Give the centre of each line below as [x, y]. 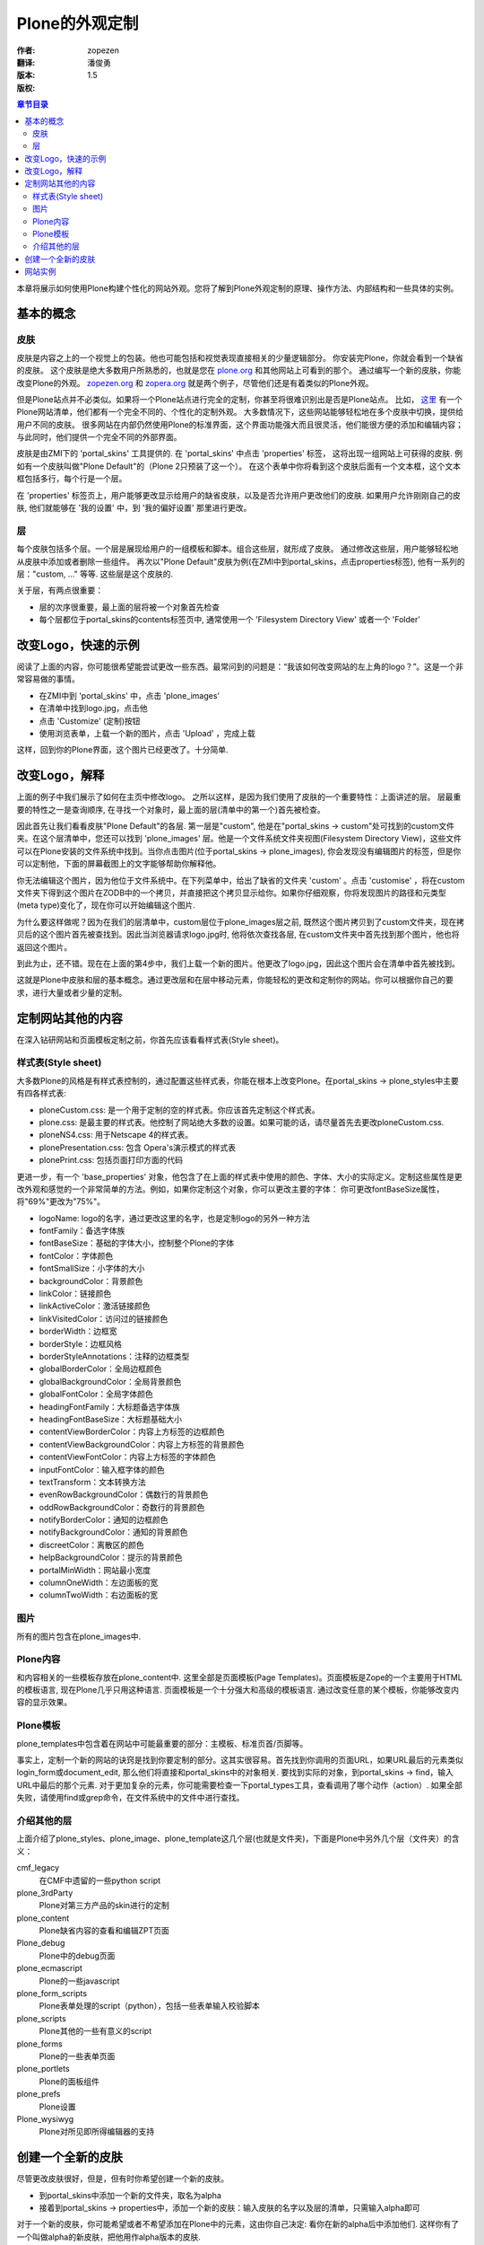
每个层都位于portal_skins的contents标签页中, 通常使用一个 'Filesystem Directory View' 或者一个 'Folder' [230, 620]
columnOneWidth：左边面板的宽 [99, 1583]
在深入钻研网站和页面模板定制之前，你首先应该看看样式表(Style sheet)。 [150, 1039]
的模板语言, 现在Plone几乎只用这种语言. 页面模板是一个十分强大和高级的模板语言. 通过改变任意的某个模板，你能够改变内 [238, 1690]
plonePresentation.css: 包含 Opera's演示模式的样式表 [138, 1147]
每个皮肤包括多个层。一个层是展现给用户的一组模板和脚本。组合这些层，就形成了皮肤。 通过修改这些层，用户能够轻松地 [238, 549]
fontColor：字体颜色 [76, 1255]
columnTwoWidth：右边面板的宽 [99, 1595]
